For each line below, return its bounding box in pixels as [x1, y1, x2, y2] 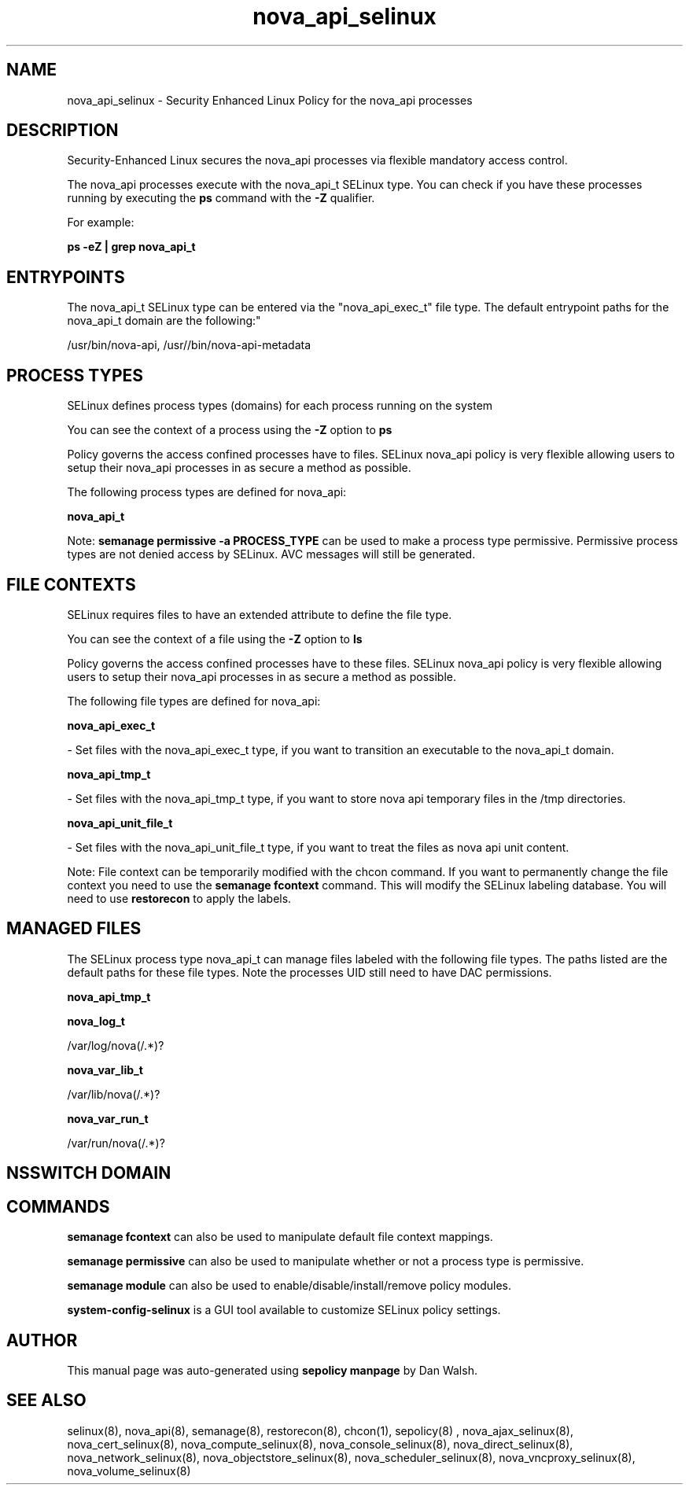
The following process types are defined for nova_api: [67, 485, 347, 499]
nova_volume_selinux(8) [67, 1463, 191, 1478]
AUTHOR [6, 1330, 78, 1350]
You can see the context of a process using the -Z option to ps [67, 423, 392, 437]
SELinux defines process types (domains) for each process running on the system [67, 399, 493, 413]
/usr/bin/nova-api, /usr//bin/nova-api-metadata [67, 338, 311, 352]
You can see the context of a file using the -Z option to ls [67, 631, 363, 646]
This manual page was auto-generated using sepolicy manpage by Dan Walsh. [67, 1363, 477, 1377]
